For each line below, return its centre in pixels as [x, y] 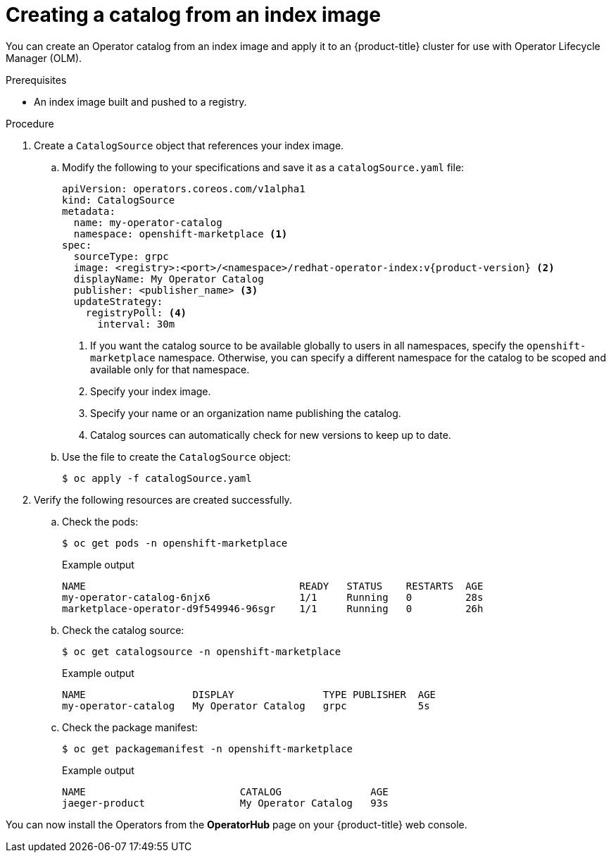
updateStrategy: [118, 301]
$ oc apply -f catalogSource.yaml [157, 478]
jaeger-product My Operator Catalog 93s [225, 803]
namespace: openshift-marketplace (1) [181, 234]
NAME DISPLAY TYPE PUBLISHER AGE [249, 694]
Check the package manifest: [130, 727]
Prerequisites [36, 80]
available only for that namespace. [170, 369]
